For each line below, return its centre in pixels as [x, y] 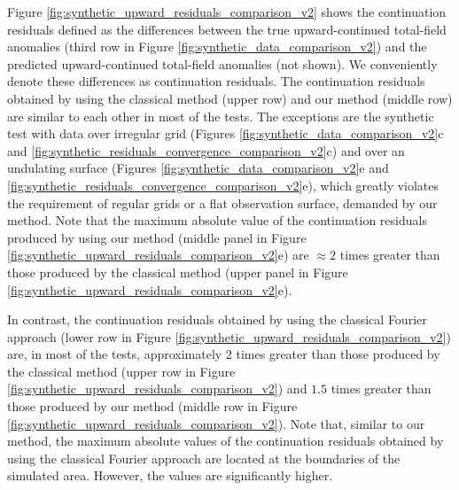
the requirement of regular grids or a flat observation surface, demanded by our [222, 202]
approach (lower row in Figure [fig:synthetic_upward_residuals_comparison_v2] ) [229, 336]
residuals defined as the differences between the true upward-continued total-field [227, 29]
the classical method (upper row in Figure [121, 371]
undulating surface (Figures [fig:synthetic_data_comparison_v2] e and [198, 168]
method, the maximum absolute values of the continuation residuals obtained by [226, 441]
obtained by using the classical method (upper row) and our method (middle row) [230, 98]
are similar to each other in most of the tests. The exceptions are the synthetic [221, 116]
